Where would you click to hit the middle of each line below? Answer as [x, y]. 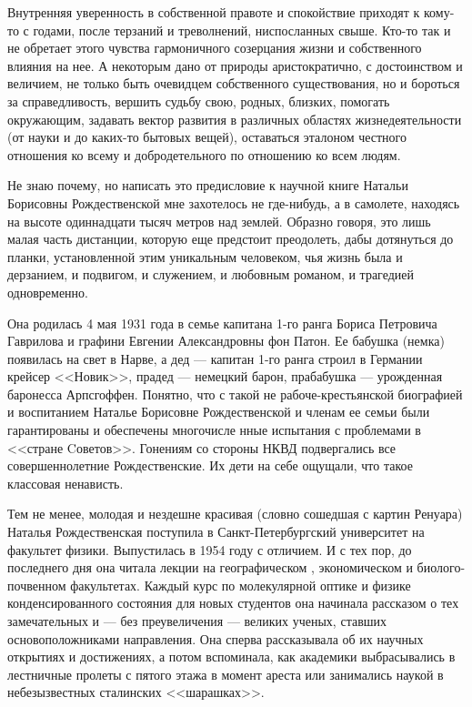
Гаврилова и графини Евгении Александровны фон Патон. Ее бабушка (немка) [226, 341]
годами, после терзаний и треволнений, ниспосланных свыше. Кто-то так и [242, 30]
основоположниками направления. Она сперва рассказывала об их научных [216, 638]
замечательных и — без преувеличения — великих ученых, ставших [197, 621]
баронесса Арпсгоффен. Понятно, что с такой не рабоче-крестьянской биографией [235, 394]
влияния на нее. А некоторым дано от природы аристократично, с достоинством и [235, 65]
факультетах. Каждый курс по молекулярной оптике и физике [241, 585]
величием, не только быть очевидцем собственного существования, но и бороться [234, 83]
